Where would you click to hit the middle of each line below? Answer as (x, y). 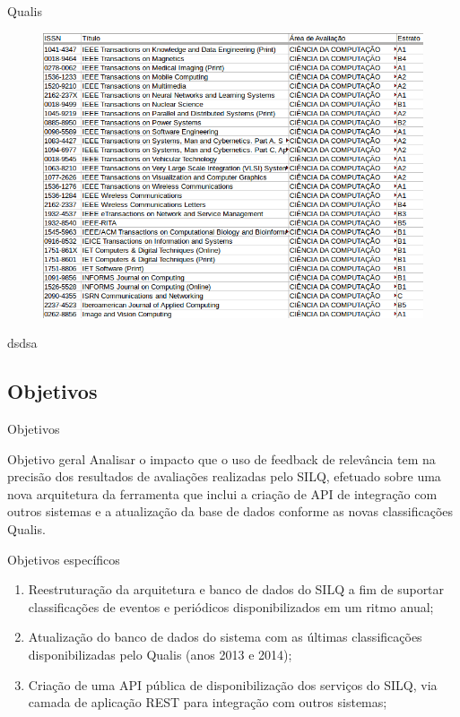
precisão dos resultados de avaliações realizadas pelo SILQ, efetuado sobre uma (224, 476)
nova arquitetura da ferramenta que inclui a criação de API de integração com (222, 493)
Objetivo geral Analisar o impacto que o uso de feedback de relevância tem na (221, 458)
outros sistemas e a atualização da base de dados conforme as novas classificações (230, 511)
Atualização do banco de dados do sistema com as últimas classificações (225, 637)
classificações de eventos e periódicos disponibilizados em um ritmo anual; (231, 606)
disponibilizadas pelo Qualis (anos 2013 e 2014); (160, 654)
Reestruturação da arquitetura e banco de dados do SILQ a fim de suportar (236, 589)
